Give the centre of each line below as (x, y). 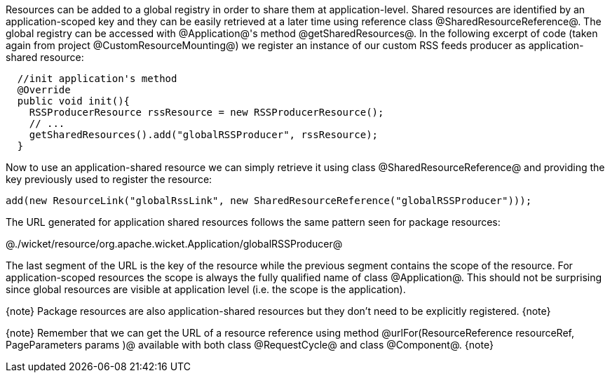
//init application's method (97, 79)
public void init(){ (74, 101)
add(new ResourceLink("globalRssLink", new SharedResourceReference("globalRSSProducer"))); (269, 201)
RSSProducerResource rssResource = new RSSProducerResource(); (206, 112)
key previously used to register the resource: (109, 179)
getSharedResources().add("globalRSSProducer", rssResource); (204, 135)
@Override (44, 90)
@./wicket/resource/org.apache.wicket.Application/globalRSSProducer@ (174, 244)
